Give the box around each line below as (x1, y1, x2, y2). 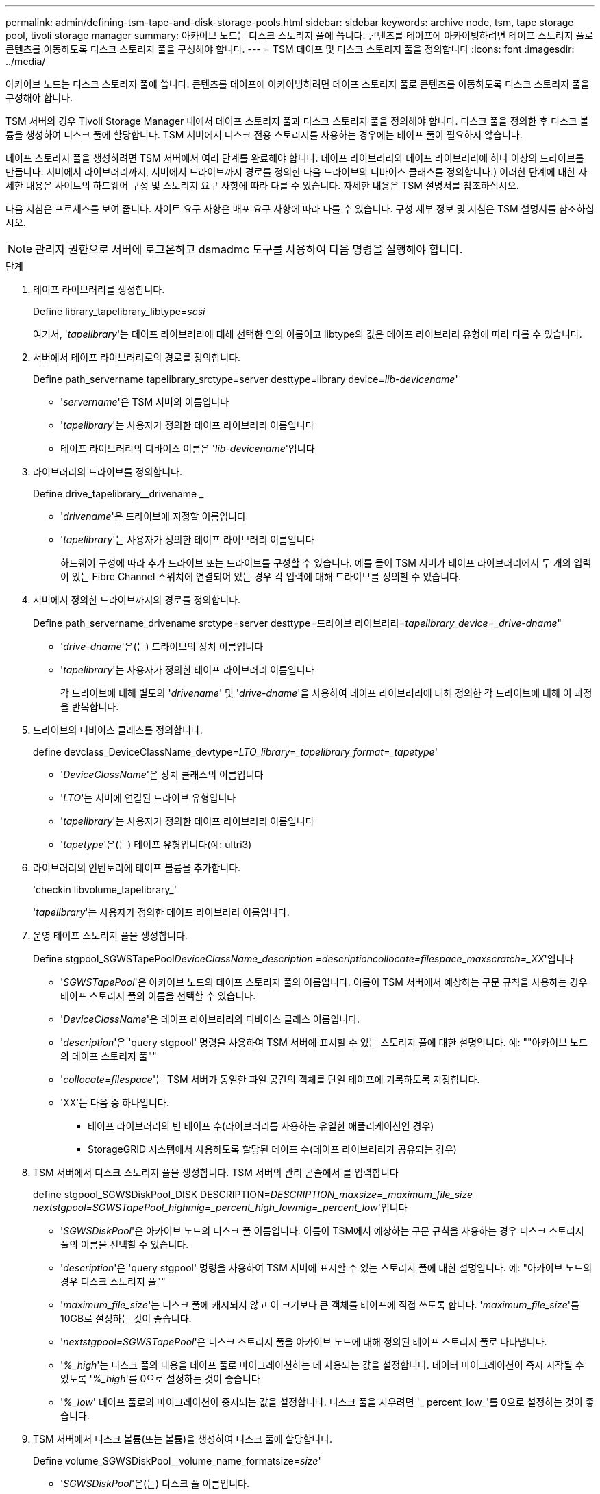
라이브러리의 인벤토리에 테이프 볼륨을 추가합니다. (33, 862, 241, 873)
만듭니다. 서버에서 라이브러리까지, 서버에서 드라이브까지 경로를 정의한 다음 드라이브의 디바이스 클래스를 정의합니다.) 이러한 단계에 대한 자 (5, 166, 588, 177)
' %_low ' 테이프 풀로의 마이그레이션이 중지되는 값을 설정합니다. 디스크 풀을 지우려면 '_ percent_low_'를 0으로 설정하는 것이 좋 (60, 1396, 595, 1408)
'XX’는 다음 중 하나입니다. (60, 1097, 169, 1108)
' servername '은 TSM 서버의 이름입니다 (60, 396, 229, 408)
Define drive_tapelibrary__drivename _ (33, 488, 204, 499)
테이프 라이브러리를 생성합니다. (33, 284, 165, 295)
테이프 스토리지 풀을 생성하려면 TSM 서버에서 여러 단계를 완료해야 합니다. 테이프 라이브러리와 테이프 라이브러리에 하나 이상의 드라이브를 (5, 152, 584, 164)
